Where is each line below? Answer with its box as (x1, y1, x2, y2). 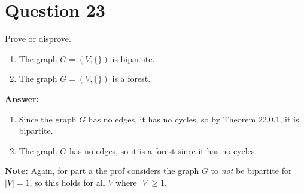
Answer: (5, 92, 39, 105)
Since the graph (19, 112, 77, 125)
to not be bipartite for (211, 164, 292, 177)
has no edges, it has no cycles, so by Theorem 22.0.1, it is (88, 112, 299, 125)
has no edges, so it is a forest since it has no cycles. (69, 144, 257, 157)
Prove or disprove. (5, 32, 71, 45)
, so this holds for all (29, 176, 105, 188)
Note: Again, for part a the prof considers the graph (5, 164, 199, 177)
